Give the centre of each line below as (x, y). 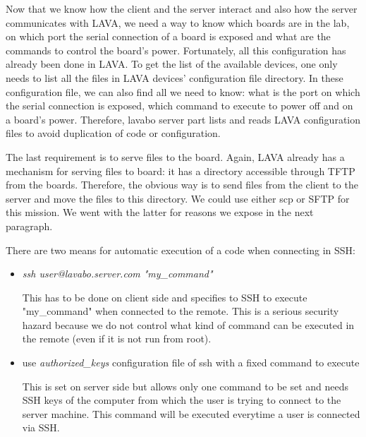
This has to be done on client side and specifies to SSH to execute (165, 297)
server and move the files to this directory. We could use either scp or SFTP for (178, 198)
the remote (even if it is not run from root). (117, 339)
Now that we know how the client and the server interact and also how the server (182, 8)
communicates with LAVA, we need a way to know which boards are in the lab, (178, 22)
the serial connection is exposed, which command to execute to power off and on (179, 106)
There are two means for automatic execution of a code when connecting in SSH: (181, 250)
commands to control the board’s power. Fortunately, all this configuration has (176, 50)
